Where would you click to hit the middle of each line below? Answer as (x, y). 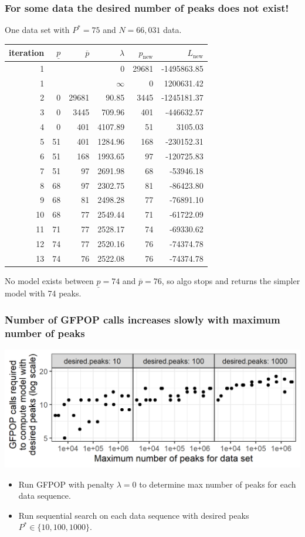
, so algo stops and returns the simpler (231, 280)
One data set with (37, 30)
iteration (27, 53)
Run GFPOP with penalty (66, 484)
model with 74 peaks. (43, 293)
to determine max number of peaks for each (218, 484)
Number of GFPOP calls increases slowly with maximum (143, 319)
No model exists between (49, 280)
